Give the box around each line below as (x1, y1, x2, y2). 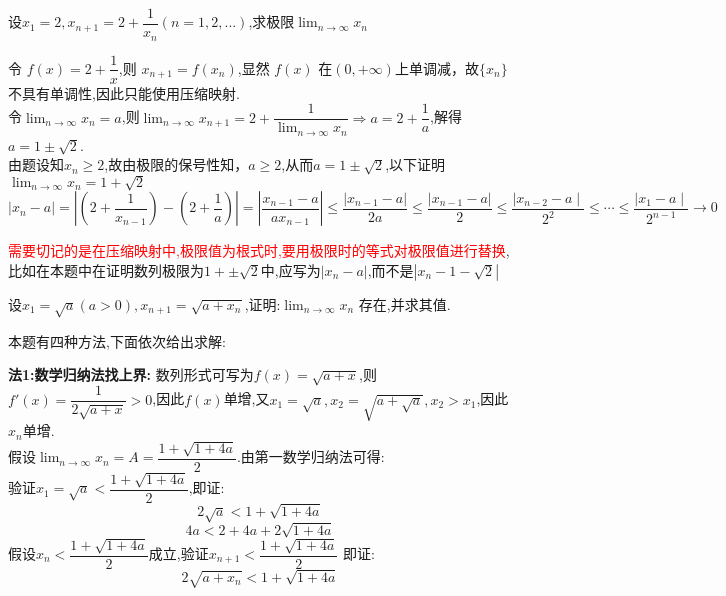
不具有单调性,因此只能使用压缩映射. (8, 82, 240, 103)
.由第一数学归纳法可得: (236, 446, 385, 467)
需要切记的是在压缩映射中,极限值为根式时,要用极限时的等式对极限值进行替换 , (8, 240, 510, 261)
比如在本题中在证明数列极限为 (8, 260, 204, 281)
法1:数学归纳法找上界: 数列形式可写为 (8, 364, 254, 385)
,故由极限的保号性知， (104, 154, 249, 175)
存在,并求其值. (358, 294, 451, 315)
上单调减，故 (394, 57, 479, 78)
